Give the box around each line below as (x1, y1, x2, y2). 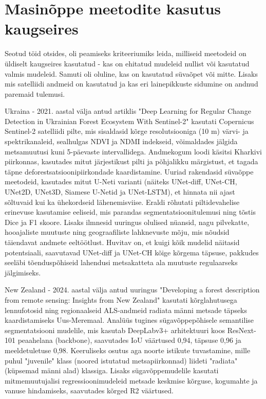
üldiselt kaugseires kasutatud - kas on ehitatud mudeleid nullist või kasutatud (5, 58, 250, 68)
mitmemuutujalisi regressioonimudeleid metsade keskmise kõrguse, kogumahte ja (5, 375, 258, 386)
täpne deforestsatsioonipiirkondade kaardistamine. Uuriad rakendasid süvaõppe (5, 166, 254, 177)
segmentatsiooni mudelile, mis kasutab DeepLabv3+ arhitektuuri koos (5, 324, 225, 335)
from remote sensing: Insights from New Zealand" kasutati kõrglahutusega (5, 294, 237, 305)
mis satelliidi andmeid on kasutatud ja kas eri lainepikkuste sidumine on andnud (5, 78, 258, 89)
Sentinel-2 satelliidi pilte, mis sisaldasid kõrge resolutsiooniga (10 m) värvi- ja (5, 126, 249, 136)
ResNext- (227, 324, 256, 335)
